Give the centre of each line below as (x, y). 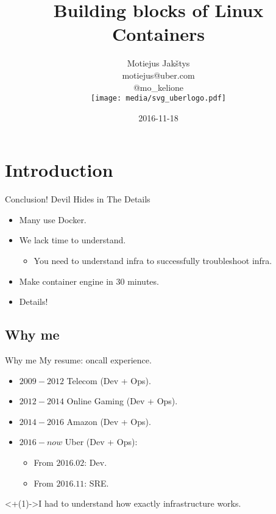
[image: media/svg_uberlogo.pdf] (158, 98)
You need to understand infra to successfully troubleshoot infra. (153, 261)
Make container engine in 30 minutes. (89, 281)
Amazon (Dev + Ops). (109, 421)
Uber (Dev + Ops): (101, 442)
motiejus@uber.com (158, 75)
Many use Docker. (53, 219)
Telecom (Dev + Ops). (109, 380)
